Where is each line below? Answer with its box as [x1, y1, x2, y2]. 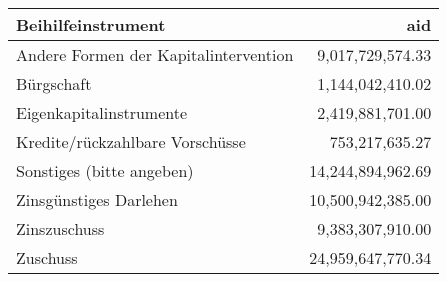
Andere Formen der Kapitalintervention [16, 43, 294, 66]
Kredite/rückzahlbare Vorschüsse [16, 130, 246, 153]
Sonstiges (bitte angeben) [16, 159, 194, 182]
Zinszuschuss [16, 217, 105, 240]
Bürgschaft [16, 72, 92, 95]
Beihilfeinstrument [16, 13, 166, 36]
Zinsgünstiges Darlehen [16, 188, 178, 211]
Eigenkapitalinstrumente [16, 101, 188, 124]
